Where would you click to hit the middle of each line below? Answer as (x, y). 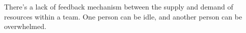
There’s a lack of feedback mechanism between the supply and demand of (119, 6)
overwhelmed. (25, 26)
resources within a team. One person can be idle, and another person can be (123, 16)
